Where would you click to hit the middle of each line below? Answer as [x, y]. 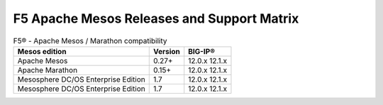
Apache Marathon [48, 70]
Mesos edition [42, 51]
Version [167, 51]
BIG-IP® [202, 51]
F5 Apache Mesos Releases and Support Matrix [156, 18]
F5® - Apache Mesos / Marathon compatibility [90, 40]
